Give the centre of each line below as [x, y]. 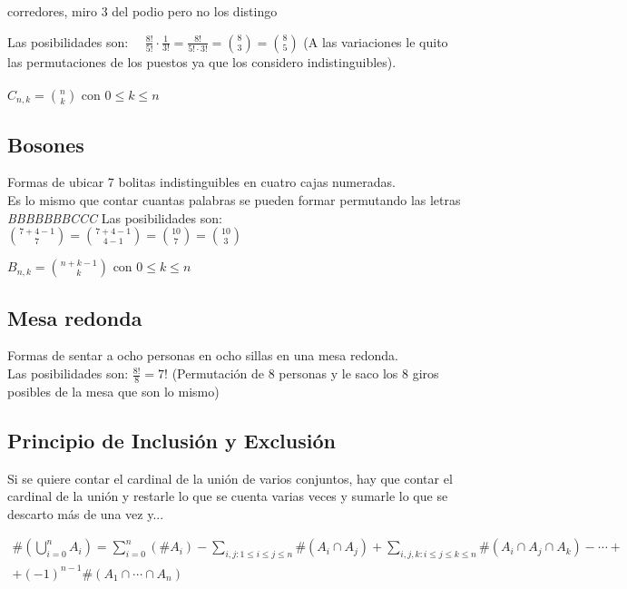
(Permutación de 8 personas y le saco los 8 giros [305, 373]
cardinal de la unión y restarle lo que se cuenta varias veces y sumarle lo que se [228, 496]
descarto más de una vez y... [86, 513]
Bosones [46, 144]
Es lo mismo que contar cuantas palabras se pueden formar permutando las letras [234, 200]
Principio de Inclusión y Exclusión [171, 440]
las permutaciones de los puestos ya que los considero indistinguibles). [202, 61]
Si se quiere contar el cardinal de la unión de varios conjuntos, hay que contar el [230, 478]
